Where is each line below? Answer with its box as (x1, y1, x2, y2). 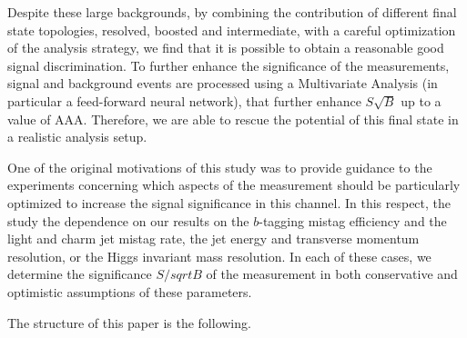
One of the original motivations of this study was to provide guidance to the (7, 157, 432, 176)
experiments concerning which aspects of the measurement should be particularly (7, 175, 461, 194)
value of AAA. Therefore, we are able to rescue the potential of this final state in (7, 109, 459, 128)
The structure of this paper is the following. (7, 313, 251, 332)
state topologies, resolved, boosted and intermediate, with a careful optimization (7, 20, 456, 39)
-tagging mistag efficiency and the (259, 211, 447, 230)
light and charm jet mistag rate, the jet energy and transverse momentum (7, 229, 420, 248)
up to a (401, 91, 442, 110)
